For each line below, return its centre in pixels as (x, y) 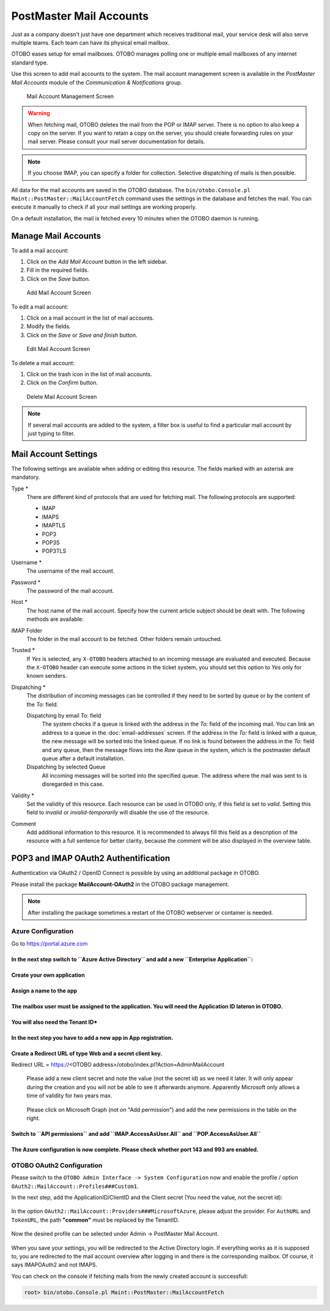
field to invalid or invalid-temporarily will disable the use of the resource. (118, 813)
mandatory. (26, 477)
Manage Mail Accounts (56, 236)
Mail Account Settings (54, 454)
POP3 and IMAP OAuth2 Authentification (91, 858)
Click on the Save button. (58, 279)
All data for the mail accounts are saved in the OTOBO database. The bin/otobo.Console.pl (131, 190)
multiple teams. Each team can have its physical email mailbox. (90, 42)
